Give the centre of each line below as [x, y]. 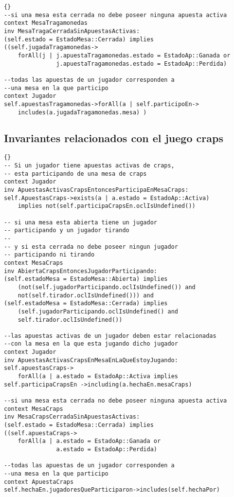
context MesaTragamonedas [46, 23]
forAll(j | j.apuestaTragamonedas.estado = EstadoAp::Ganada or [124, 55]
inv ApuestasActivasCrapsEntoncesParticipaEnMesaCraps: [96, 190]
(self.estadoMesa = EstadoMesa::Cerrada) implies [86, 304]
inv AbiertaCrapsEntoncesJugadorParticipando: [81, 271]
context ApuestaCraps [39, 482]
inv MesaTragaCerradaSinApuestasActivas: [72, 31]
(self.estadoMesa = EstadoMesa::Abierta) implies [86, 279]
